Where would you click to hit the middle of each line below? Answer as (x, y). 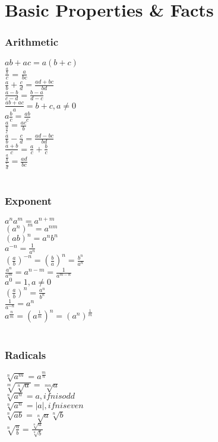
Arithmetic (32, 42)
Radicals (26, 354)
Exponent (28, 201)
